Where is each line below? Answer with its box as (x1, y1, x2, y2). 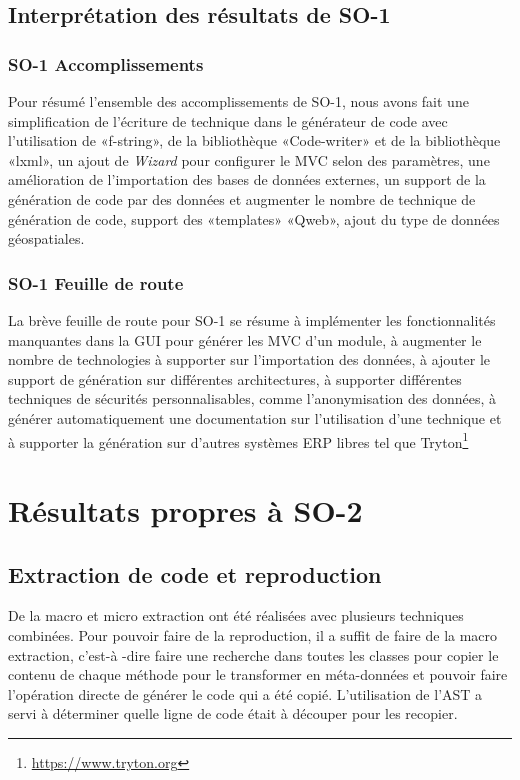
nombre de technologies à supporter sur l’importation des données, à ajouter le (8, 349, 491, 370)
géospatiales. (8, 228, 85, 249)
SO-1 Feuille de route (8, 270, 184, 295)
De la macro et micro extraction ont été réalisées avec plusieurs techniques (8, 605, 464, 626)
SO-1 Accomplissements (8, 51, 204, 76)
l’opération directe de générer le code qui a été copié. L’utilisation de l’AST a (8, 683, 483, 704)
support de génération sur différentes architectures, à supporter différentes (8, 368, 462, 389)
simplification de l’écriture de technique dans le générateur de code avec (8, 110, 448, 131)
